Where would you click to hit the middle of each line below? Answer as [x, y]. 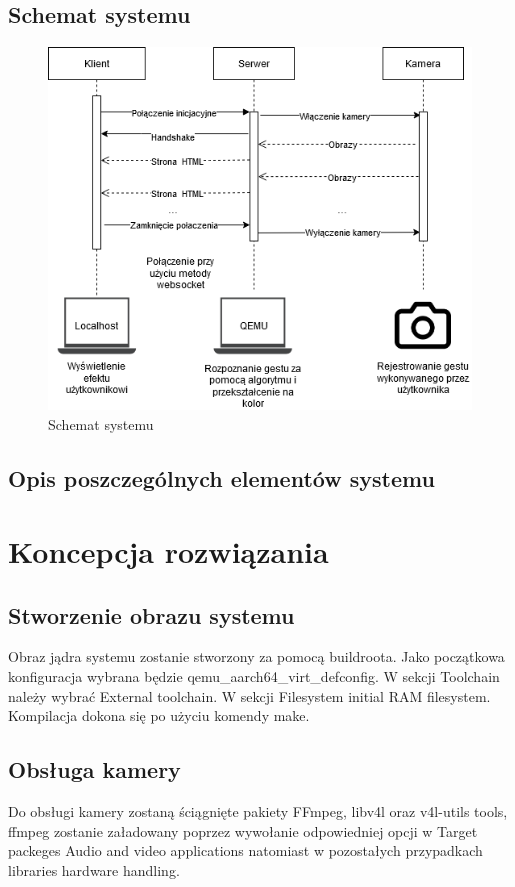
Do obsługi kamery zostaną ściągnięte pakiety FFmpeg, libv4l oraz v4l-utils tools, [258, 811]
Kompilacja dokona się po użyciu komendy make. [159, 715]
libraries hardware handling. [94, 869]
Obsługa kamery [94, 769]
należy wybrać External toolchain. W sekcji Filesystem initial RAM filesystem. [249, 695]
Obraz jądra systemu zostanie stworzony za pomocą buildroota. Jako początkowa [256, 656]
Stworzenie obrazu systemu [151, 614]
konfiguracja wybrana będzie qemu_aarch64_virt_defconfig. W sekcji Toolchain [254, 676]
